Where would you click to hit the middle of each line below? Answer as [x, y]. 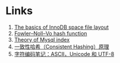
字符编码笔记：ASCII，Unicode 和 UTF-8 [64, 54]
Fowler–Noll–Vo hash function [50, 33]
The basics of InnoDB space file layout [61, 27]
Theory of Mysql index [42, 39]
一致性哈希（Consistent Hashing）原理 [61, 47]
